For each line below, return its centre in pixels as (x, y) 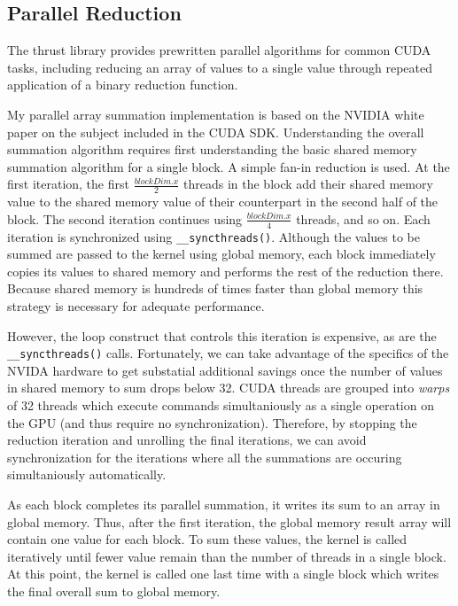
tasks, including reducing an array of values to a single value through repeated (220, 67)
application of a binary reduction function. (123, 85)
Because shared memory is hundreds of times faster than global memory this (215, 288)
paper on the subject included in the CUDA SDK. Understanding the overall (216, 132)
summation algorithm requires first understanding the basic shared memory (212, 149)
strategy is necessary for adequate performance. (136, 306)
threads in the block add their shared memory (308, 184)
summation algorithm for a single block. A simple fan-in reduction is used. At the (229, 166)
